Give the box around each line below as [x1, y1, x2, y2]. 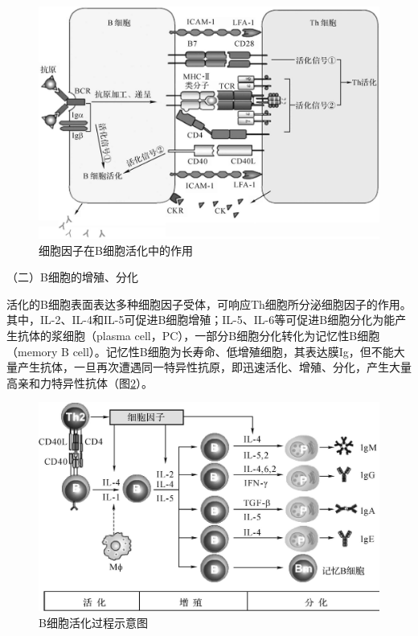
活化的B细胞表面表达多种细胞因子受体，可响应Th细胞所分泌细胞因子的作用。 [6, 295, 412, 312]
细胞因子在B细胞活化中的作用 [39, 241, 193, 258]
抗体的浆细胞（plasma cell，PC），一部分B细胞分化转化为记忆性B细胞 [17, 326, 380, 343]
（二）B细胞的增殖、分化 [6, 269, 138, 285]
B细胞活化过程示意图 [39, 613, 148, 630]
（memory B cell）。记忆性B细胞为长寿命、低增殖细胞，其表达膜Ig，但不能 [6, 343, 394, 359]
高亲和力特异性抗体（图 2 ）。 [6, 374, 153, 391]
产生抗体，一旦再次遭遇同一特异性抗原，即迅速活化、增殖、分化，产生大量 [17, 359, 412, 375]
